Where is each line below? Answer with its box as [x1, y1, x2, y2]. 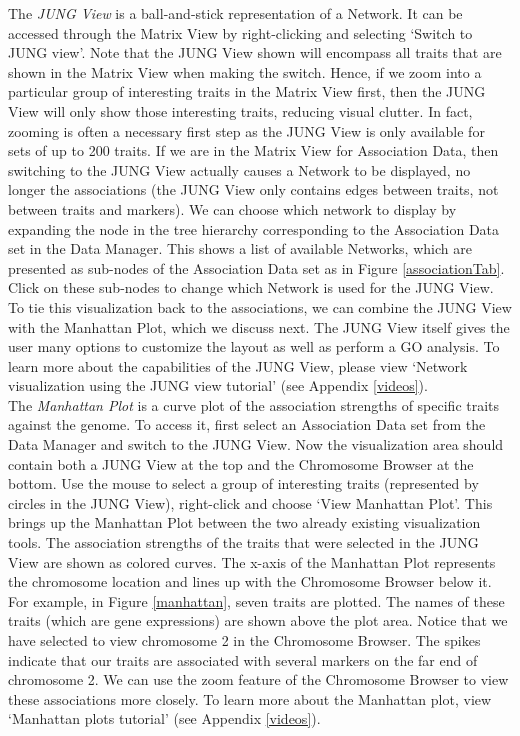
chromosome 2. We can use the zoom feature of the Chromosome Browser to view [8, 669, 509, 690]
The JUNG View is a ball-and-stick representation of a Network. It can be [8, 3, 463, 23]
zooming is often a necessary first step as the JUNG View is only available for [8, 120, 485, 141]
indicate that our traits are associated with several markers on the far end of [8, 649, 478, 670]
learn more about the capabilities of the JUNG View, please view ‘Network [8, 355, 468, 376]
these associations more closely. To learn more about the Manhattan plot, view [8, 688, 492, 709]
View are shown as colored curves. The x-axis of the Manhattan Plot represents [8, 551, 496, 572]
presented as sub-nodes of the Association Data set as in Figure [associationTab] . [8, 257, 505, 278]
